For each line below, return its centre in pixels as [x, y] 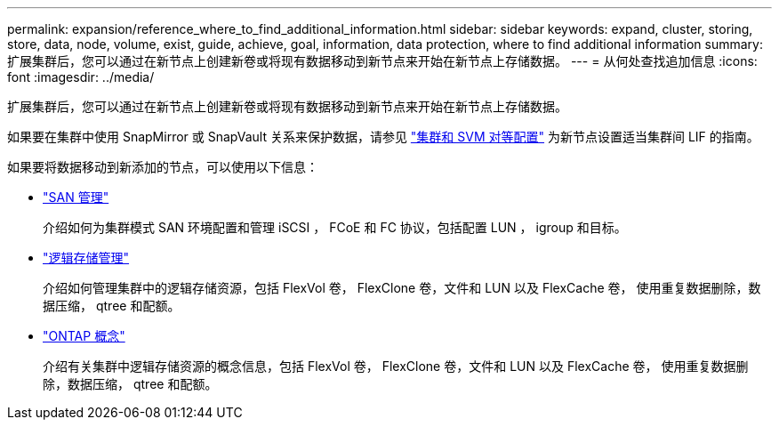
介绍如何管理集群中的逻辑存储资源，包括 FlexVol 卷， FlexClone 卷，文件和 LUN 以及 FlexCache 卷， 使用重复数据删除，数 [402, 288]
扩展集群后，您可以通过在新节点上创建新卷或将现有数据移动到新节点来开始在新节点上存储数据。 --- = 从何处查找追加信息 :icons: [382, 61]
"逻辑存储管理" [86, 258]
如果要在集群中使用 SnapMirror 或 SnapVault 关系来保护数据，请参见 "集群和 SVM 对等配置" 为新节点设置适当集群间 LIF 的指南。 [383, 137]
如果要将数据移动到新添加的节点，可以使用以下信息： [163, 167]
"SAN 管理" [76, 197]
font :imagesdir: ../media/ [81, 77]
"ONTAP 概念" [84, 336]
